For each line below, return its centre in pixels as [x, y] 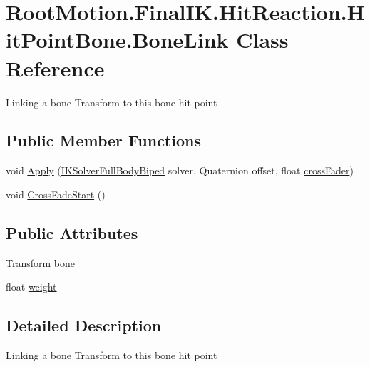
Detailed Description [84, 325]
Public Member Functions [103, 140]
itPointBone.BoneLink [117, 40]
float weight [31, 287]
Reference [55, 67]
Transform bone [41, 262]
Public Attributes [72, 232]
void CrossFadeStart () [56, 194]
